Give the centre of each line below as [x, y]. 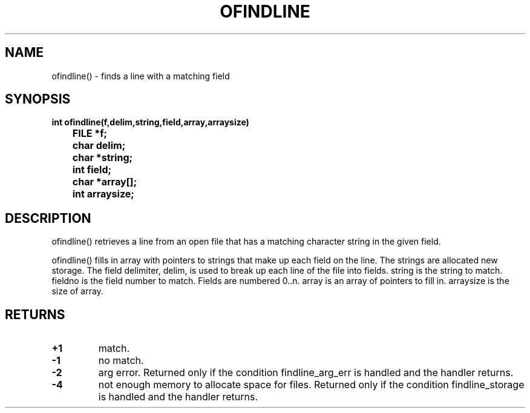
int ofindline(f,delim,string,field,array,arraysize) [150, 122]
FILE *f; [90, 134]
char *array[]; [105, 182]
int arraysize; [103, 194]
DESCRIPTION [48, 218]
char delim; [99, 146]
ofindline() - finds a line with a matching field [141, 76]
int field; [92, 170]
